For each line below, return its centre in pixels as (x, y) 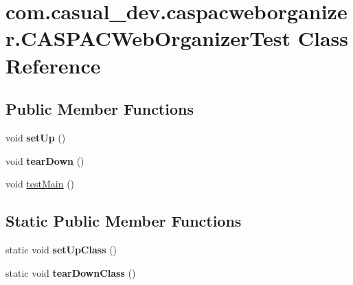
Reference (53, 65)
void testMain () (40, 184)
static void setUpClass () (61, 249)
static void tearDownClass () (71, 272)
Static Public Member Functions (124, 221)
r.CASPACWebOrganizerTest (148, 38)
